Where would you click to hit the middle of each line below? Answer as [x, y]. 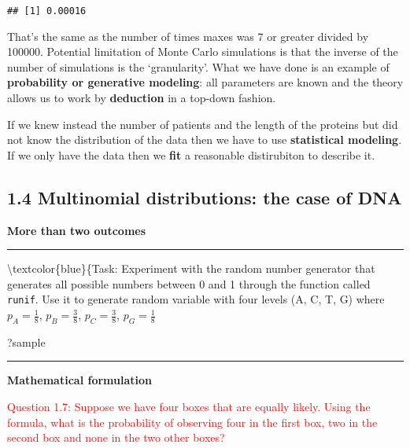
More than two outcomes [77, 230]
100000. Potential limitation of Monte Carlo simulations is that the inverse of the [203, 51]
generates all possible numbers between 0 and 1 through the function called [189, 283]
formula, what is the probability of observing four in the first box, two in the [192, 422]
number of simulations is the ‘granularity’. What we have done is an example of [198, 66]
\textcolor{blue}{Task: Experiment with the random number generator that [191, 268]
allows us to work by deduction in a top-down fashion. [142, 98]
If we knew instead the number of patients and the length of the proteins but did [203, 124]
